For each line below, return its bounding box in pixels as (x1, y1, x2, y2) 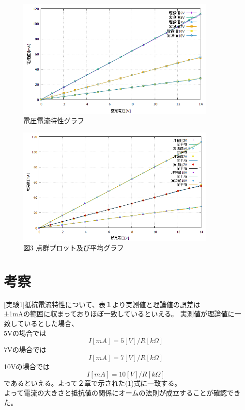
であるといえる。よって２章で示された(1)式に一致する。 (4, 378, 182, 388)
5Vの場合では (4, 328, 46, 338)
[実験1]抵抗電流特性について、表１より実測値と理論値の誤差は (4, 299, 200, 309)
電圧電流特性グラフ (23, 115, 84, 126)
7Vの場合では (4, 344, 46, 355)
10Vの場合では (4, 361, 50, 371)
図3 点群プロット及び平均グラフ (23, 243, 124, 253)
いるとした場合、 (24, 318, 78, 328)
